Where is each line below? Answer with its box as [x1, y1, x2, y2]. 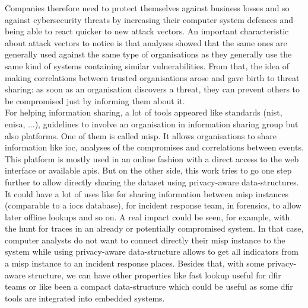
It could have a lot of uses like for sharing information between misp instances [5, 187, 289, 200]
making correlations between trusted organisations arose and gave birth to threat [5, 71, 300, 84]
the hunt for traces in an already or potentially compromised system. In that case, [5, 222, 304, 235]
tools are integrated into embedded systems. [5, 291, 165, 304]
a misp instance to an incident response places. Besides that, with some [5, 257, 265, 269]
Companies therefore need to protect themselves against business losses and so [5, 2, 290, 14]
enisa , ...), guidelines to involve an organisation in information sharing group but [5, 117, 299, 130]
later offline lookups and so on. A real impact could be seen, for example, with [5, 210, 290, 223]
